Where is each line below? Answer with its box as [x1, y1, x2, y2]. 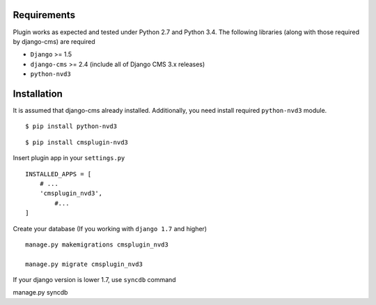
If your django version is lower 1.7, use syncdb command [13, 276, 177, 284]
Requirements [13, 9, 76, 21]
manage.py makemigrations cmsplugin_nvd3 [25, 240, 169, 249]
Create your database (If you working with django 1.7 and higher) [13, 224, 207, 233]
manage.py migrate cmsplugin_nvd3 [25, 260, 143, 268]
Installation [13, 88, 63, 100]
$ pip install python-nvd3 [25, 123, 118, 130]
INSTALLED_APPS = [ [25, 170, 92, 178]
